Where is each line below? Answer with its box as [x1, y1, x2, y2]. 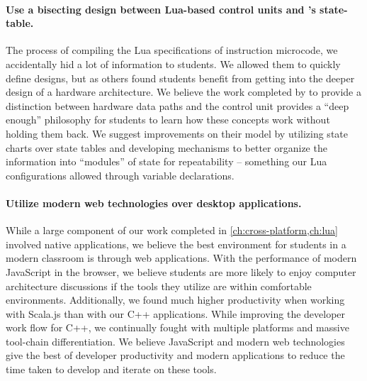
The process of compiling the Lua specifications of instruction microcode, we [6, 43, 338, 57]
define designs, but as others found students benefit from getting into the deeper [6, 70, 355, 85]
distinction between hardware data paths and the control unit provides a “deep [6, 98, 349, 113]
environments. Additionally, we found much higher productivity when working [6, 292, 345, 307]
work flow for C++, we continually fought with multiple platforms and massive [6, 320, 349, 335]
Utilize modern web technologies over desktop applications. [6, 195, 302, 210]
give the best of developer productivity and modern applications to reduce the [6, 348, 345, 363]
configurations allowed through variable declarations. [6, 167, 235, 182]
